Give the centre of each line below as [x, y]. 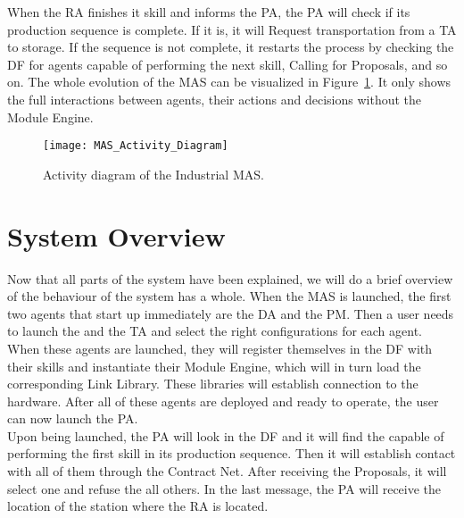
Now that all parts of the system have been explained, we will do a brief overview [230, 278]
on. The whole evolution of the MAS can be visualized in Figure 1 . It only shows [229, 82]
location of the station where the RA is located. [138, 506]
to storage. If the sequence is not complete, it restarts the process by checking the [231, 47]
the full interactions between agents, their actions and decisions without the [215, 99]
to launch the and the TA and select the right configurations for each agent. [215, 331]
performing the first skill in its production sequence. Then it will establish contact [232, 453]
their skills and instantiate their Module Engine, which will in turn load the [214, 366]
